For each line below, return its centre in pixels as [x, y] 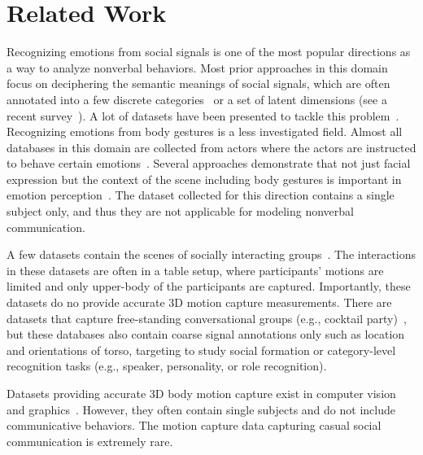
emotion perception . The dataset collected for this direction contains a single [201, 195]
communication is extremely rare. [90, 441]
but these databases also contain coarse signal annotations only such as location [206, 334]
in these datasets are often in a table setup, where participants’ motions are [195, 270]
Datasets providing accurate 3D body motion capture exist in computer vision [201, 393]
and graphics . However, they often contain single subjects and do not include [201, 409]
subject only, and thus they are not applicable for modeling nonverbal [180, 211]
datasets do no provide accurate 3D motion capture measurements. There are [199, 302]
